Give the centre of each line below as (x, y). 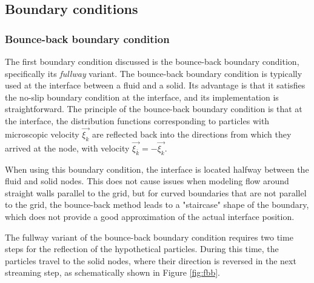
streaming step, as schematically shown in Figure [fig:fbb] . (112, 272)
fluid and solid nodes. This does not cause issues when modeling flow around (147, 181)
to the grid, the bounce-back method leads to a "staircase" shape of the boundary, (157, 205)
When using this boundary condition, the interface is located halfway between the (157, 169)
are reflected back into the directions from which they (192, 134)
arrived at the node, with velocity (67, 148)
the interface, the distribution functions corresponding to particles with (137, 120)
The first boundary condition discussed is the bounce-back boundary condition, (152, 61)
